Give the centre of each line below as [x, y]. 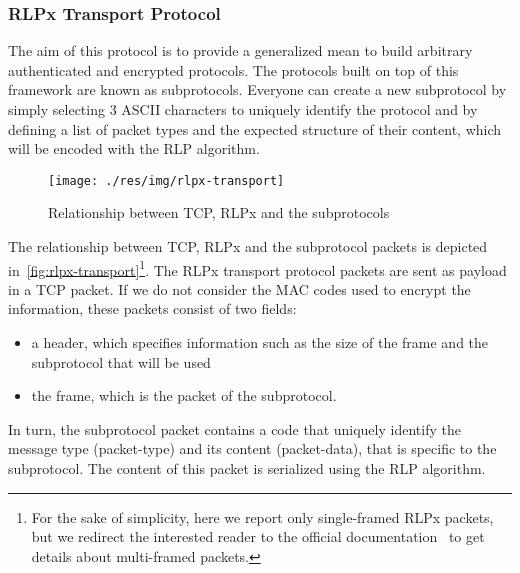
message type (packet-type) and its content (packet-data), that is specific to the [252, 448]
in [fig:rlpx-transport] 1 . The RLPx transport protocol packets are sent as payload [257, 268]
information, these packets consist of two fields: [152, 308]
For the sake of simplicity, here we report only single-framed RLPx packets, [262, 516]
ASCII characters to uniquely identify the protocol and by [299, 109]
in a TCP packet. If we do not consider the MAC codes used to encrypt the [239, 288]
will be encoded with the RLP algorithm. [134, 148]
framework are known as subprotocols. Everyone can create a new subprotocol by [257, 89]
